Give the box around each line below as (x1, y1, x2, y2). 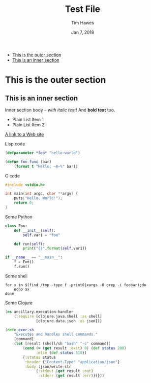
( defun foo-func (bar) (5, 159, 52, 164)
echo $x (14, 287, 30, 292)
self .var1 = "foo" (23, 233, 60, 238)
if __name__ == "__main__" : (5, 255, 63, 260)
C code (5, 173, 20, 178)
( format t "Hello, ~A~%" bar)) (14, 164, 78, 169)
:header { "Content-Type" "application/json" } (25, 359, 120, 364)
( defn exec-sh (5, 327, 34, 332)
